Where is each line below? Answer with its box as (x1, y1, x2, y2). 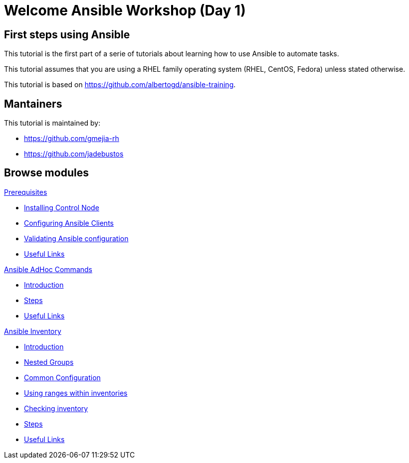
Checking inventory (24, 404, 88, 413)
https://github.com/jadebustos (24, 150, 124, 158)
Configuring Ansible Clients (24, 218, 114, 227)
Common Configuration (24, 373, 101, 382)
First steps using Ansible (4, 28, 130, 41)
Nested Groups (24, 357, 74, 366)
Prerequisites (4, 187, 47, 196)
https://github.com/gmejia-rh (24, 134, 119, 143)
